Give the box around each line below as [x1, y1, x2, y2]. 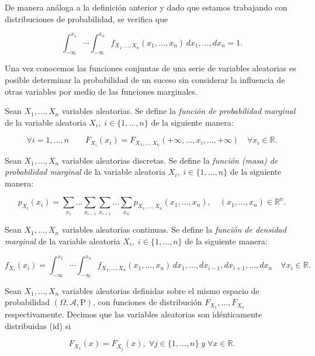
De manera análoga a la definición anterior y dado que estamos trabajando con [5, 1, 288, 13]
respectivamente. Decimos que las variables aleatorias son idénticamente [5, 308, 262, 320]
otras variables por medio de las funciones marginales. [5, 85, 198, 97]
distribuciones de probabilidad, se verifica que [5, 12, 168, 25]
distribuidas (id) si [5, 319, 71, 331]
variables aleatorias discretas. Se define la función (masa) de [61, 154, 278, 166]
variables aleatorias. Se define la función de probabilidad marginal [61, 105, 296, 117]
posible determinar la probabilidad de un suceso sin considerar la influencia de [5, 74, 285, 86]
